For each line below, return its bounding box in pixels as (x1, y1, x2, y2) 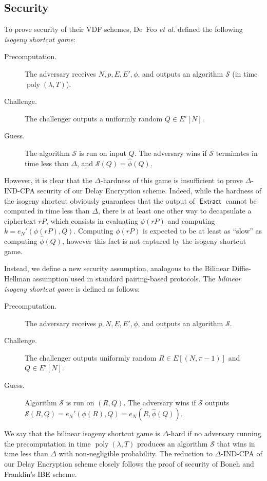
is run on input (79, 147, 126, 158)
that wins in (217, 438, 255, 449)
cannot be (225, 195, 257, 206)
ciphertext (4, 215, 36, 226)
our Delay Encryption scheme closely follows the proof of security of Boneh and (4, 458, 254, 469)
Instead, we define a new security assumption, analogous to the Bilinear (4, 263, 230, 274)
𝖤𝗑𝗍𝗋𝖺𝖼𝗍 (199, 198, 222, 205)
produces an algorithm (137, 438, 208, 449)
